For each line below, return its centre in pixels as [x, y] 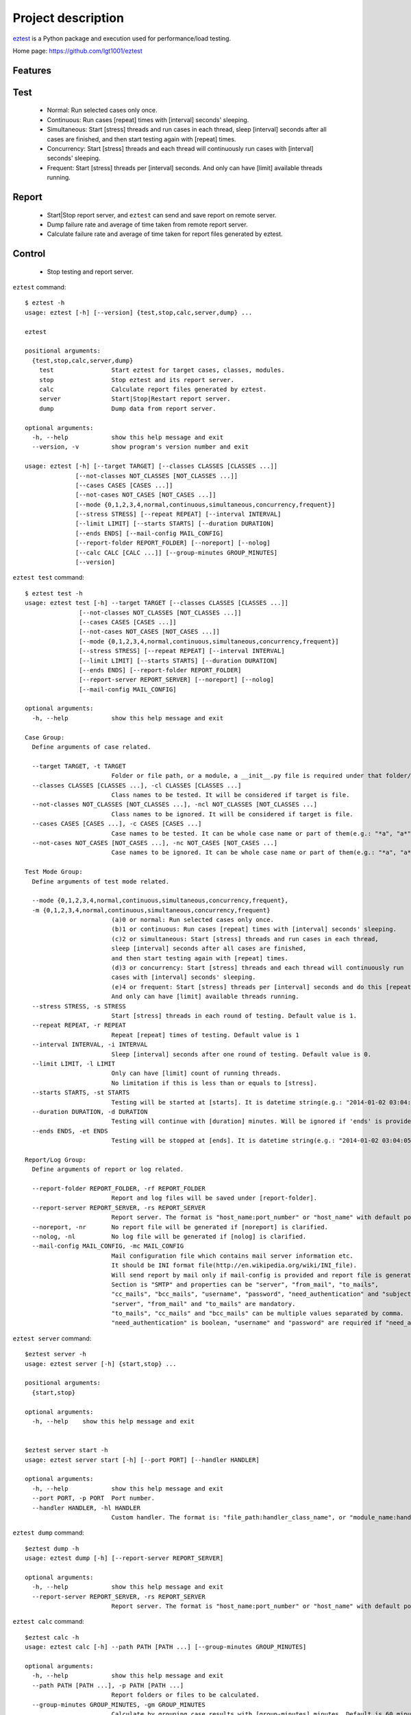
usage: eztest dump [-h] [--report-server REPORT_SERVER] [124, 1558]
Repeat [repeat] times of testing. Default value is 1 [205, 1035]
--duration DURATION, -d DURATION [90, 1112]
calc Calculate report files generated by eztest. [153, 389]
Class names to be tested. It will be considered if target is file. [231, 795]
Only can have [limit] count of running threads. [196, 1073]
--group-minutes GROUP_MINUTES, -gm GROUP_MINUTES [119, 1704]
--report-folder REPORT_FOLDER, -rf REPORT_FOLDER [119, 1189]
